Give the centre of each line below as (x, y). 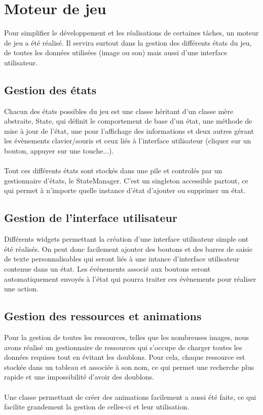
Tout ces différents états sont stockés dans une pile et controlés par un (113, 171)
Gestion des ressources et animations (103, 316)
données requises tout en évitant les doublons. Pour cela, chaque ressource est (125, 357)
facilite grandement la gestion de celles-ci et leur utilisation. (97, 407)
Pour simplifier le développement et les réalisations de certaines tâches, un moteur (131, 33)
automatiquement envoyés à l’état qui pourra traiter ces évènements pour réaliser (130, 278)
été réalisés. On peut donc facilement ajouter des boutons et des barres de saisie (128, 249)
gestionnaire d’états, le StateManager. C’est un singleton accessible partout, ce (126, 180)
